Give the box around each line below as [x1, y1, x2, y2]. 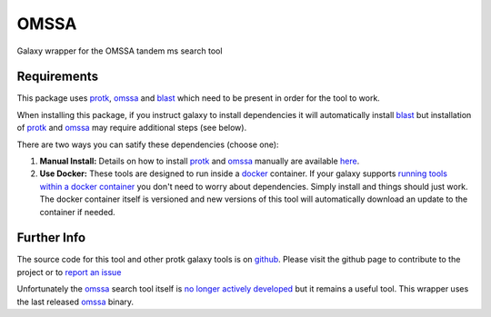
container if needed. [39, 206, 115, 217]
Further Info [16, 230, 86, 245]
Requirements [16, 69, 99, 84]
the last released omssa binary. [16, 296, 135, 307]
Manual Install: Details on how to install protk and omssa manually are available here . [39, 155, 360, 167]
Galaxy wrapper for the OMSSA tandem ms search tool [16, 45, 223, 56]
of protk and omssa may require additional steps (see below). [16, 123, 247, 134]
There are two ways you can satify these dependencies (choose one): [16, 139, 279, 150]
